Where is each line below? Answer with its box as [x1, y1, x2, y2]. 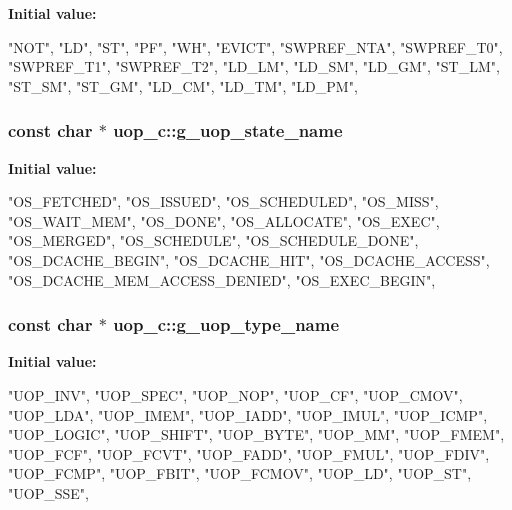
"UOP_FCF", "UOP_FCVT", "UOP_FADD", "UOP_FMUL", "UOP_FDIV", [8, 443, 490, 464]
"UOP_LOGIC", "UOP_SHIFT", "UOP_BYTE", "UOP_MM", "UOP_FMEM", [8, 424, 505, 445]
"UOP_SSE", [8, 482, 89, 503]
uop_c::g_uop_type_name [113, 312, 340, 337]
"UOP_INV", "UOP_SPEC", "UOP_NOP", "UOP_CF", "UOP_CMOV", [8, 384, 463, 405]
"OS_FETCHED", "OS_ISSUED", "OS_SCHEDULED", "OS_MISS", [8, 191, 439, 212]
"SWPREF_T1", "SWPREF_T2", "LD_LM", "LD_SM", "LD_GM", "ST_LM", [8, 56, 500, 77]
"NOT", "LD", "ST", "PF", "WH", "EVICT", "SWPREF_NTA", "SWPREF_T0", [8, 36, 503, 57]
